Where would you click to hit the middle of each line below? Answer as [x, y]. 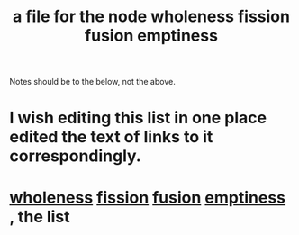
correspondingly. [75, 156]
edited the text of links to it [111, 137]
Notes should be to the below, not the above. [92, 82]
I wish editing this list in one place [138, 118]
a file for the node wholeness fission [151, 17]
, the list [40, 217]
